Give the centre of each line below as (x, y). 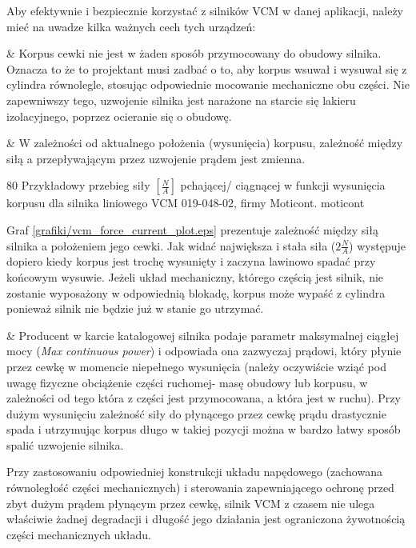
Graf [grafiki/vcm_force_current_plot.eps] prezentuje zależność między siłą (192, 229)
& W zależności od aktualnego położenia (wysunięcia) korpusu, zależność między (205, 143)
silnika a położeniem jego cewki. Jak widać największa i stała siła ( (171, 245)
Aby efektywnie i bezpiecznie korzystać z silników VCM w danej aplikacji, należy (205, 10)
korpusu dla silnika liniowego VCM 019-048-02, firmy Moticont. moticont (186, 203)
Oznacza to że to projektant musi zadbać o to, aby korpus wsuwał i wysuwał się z (207, 68)
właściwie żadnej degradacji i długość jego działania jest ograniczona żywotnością (206, 519)
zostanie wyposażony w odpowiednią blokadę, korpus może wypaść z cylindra (196, 292)
